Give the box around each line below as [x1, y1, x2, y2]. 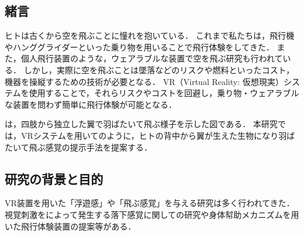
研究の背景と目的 [5, 169, 103, 187]
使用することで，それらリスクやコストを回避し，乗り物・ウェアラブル [29, 87, 299, 99]
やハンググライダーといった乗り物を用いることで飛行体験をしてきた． [5, 40, 274, 53]
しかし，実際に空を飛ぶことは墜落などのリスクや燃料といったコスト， [23, 63, 295, 76]
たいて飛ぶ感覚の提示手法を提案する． [5, 141, 152, 153]
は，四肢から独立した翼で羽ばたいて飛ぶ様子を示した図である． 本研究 [5, 118, 278, 130]
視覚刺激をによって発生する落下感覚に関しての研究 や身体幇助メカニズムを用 [5, 208, 299, 220]
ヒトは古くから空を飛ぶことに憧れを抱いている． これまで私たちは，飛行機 [5, 29, 295, 42]
